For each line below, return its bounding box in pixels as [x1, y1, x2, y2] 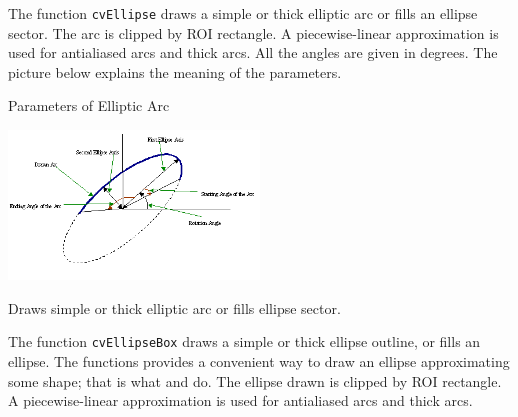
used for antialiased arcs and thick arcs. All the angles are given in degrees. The [8, 42, 498, 63]
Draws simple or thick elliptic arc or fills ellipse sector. [8, 297, 341, 318]
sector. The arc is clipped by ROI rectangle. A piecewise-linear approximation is [8, 22, 499, 43]
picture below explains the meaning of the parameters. [8, 61, 342, 82]
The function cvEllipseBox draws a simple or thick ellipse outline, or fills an [8, 331, 481, 352]
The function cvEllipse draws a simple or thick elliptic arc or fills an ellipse [8, 3, 478, 23]
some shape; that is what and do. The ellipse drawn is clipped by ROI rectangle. [8, 370, 502, 391]
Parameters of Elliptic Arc [8, 95, 170, 116]
